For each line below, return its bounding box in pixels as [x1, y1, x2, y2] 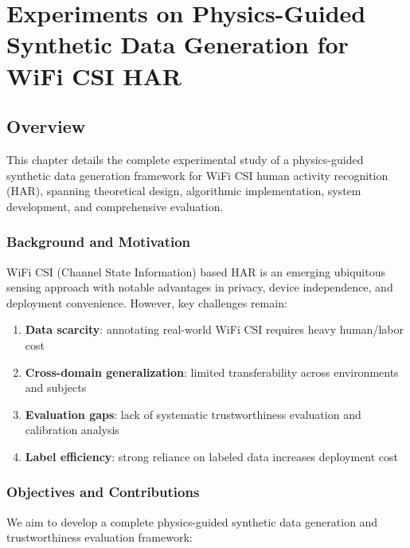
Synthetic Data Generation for [6, 28, 349, 61]
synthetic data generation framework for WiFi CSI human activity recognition [6, 166, 389, 183]
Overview [6, 114, 86, 139]
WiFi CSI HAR [6, 59, 182, 92]
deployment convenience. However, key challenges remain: [6, 294, 287, 311]
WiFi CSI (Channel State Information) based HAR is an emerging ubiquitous [6, 263, 385, 280]
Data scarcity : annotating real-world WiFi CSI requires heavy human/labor [25, 321, 404, 338]
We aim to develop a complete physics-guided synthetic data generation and [6, 513, 378, 530]
